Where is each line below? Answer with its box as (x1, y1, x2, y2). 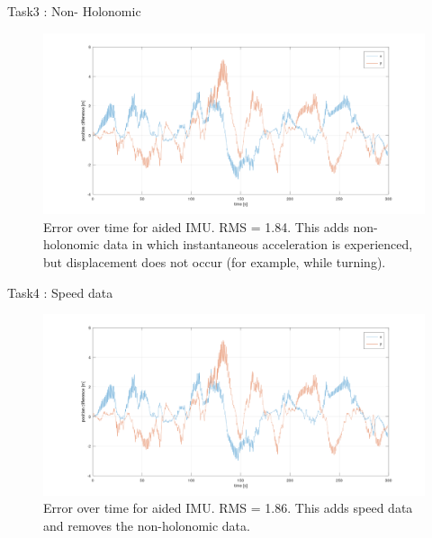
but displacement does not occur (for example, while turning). (43, 253, 386, 272)
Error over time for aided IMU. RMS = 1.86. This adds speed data (43, 498, 413, 517)
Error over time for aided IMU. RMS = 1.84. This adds (43, 217, 349, 236)
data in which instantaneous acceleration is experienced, (103, 235, 413, 254)
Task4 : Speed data (7, 282, 113, 301)
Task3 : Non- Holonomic (7, 2, 141, 20)
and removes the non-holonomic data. (43, 516, 250, 535)
